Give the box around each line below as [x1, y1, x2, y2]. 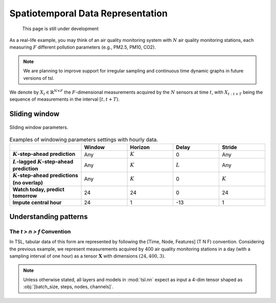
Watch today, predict [12, 185, 65, 193]
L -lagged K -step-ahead [12, 158, 74, 165]
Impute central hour [12, 199, 62, 206]
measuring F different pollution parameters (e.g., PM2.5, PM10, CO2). [9, 44, 156, 51]
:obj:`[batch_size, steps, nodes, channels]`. [23, 284, 114, 290]
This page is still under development [22, 26, 99, 32]
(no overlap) [12, 179, 43, 186]
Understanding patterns [9, 213, 88, 221]
